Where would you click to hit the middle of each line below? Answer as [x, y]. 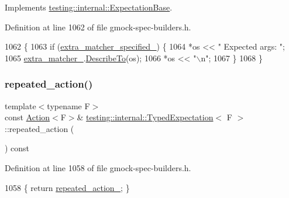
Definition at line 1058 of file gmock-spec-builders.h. [98, 167]
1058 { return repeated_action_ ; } [67, 187]
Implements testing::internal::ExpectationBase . [89, 7]
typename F [68, 105]
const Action [27, 117]
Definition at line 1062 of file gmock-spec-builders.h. [98, 27]
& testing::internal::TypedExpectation [145, 117]
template [20, 105]
